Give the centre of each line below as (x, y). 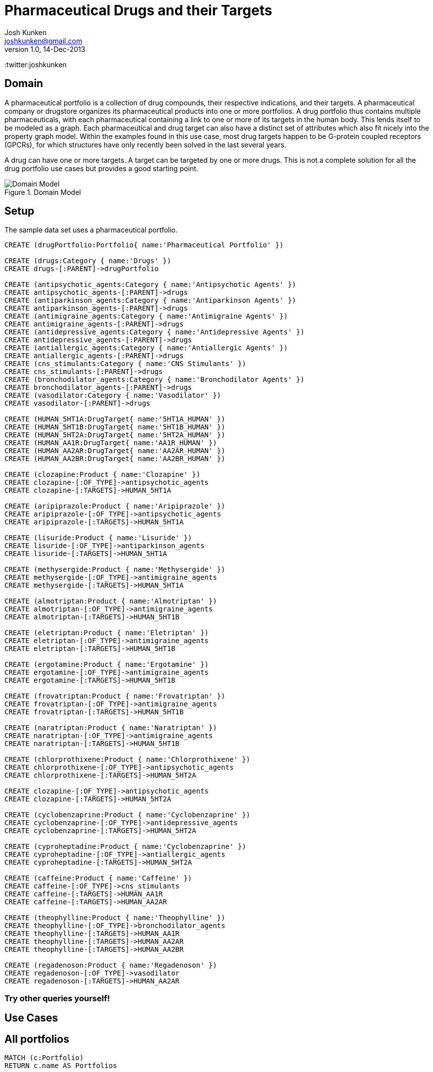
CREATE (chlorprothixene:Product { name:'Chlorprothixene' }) (128, 760)
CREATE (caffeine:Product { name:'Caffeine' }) (98, 878)
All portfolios (37, 1039)
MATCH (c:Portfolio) (44, 1058)
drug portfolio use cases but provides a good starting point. (101, 168)
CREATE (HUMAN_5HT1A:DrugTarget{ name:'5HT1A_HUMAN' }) (115, 419)
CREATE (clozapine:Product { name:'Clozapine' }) (103, 475)
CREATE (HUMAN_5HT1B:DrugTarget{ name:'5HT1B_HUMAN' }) (115, 427)
